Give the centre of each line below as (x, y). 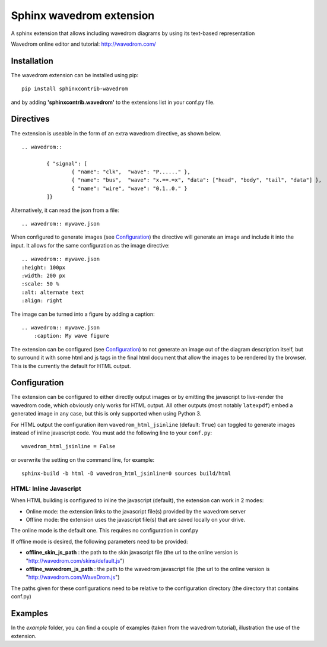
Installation (32, 61)
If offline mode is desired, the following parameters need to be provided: (99, 541)
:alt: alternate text (53, 292)
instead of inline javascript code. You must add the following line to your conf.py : (112, 433)
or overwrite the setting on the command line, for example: (82, 459)
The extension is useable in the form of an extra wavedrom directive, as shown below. (116, 133)
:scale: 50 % (40, 284)
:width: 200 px (44, 276)
